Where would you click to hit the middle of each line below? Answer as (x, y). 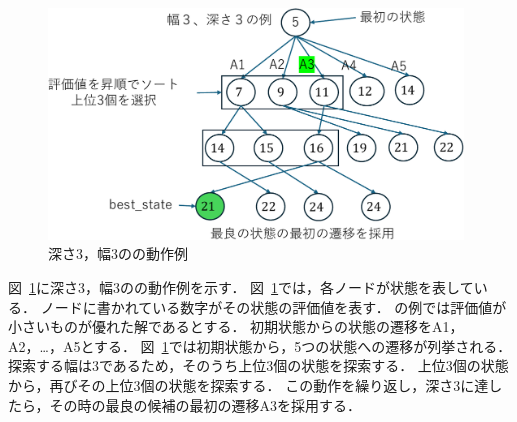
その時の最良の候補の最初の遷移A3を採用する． (205, 404)
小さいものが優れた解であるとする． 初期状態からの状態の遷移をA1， (236, 326)
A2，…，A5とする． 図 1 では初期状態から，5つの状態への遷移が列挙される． (260, 345)
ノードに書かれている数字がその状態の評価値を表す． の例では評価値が (273, 306)
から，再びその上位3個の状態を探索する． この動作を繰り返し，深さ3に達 (248, 384)
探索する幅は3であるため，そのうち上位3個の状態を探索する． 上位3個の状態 (258, 365)
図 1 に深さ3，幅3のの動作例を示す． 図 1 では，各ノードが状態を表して (241, 287)
